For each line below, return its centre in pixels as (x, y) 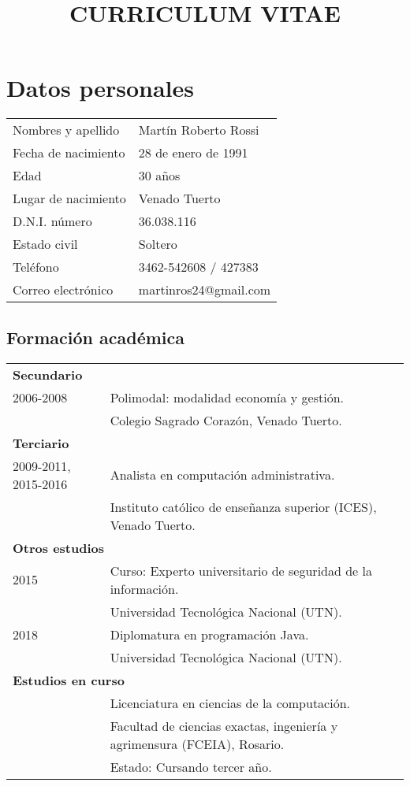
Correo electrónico (63, 290)
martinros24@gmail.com (205, 290)
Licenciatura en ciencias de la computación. (230, 703)
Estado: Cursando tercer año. (191, 766)
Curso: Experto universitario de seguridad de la (241, 570)
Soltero (158, 244)
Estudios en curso (69, 680)
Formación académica (96, 337)
